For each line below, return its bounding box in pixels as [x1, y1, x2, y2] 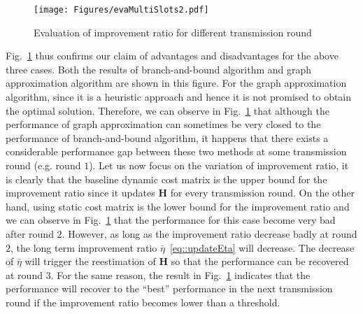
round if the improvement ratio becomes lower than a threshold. [6, 294, 280, 309]
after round [6, 226, 54, 241]
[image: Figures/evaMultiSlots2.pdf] [34, 5, 209, 15]
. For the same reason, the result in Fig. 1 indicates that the [50, 267, 311, 282]
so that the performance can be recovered [171, 254, 349, 269]
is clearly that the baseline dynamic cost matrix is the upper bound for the [6, 171, 327, 186]
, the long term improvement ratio [10, 240, 157, 255]
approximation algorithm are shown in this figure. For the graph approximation [6, 76, 347, 90]
